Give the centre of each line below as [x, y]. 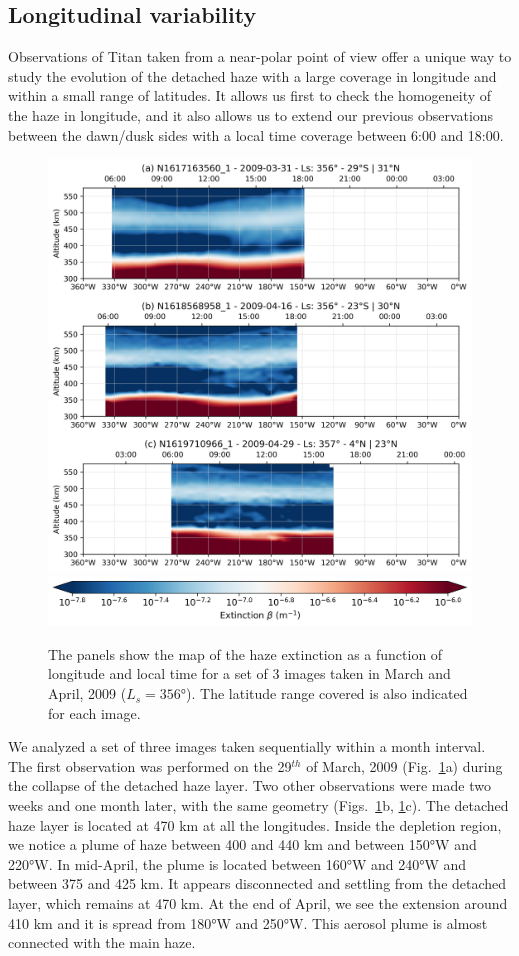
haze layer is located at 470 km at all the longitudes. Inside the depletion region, [255, 824]
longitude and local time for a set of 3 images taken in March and [249, 673]
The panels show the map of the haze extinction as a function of [245, 653]
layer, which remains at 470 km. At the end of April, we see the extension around [258, 902]
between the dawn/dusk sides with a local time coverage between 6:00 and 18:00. [256, 134]
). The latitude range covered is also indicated [327, 693]
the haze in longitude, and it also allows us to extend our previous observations [251, 114]
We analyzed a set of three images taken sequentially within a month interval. [247, 746]
